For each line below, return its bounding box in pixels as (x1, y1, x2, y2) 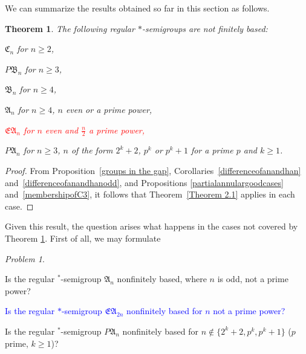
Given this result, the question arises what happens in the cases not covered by (5, 220, 298, 233)
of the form (71, 144, 113, 156)
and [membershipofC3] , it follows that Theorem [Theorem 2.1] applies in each (5, 188, 295, 201)
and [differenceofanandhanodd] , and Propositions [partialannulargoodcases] (5, 176, 284, 188)
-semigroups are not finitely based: (142, 22, 268, 34)
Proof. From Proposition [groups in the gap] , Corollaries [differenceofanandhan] (5, 164, 301, 176)
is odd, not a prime (217, 272, 288, 285)
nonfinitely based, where (117, 272, 207, 285)
